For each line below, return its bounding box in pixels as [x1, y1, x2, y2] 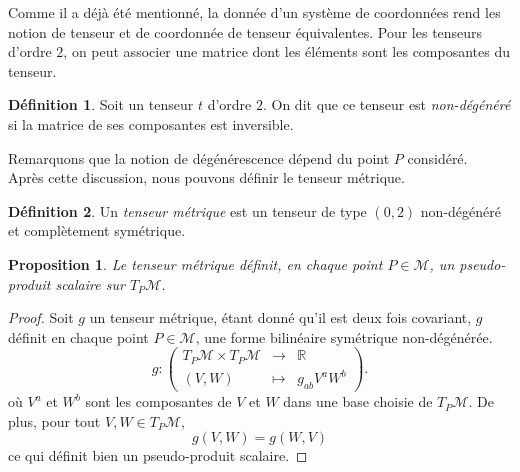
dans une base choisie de [283, 391, 433, 412]
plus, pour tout [8, 410, 101, 431]
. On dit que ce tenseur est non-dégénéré [262, 94, 511, 115]
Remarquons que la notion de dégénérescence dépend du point [8, 147, 390, 168]
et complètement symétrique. [8, 220, 186, 241]
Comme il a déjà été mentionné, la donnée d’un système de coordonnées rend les [8, 2, 501, 22]
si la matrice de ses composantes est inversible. [8, 113, 294, 134]
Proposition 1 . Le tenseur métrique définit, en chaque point [8, 253, 383, 274]
